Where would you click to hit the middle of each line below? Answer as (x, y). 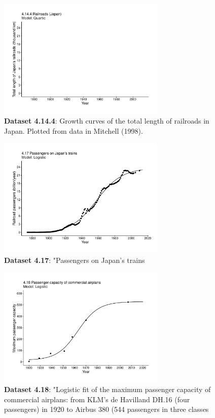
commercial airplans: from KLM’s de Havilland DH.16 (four (97, 399)
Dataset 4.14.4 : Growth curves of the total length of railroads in (107, 121)
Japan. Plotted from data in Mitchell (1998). (74, 131)
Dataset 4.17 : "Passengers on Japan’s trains (75, 260)
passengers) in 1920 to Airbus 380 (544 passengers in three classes (106, 409)
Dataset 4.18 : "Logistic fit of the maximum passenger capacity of (107, 389)
